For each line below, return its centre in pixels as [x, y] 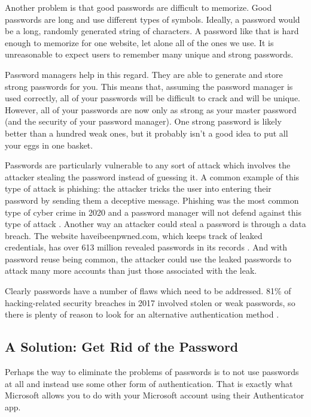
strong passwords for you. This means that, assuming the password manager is [149, 86]
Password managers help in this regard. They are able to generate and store [144, 74]
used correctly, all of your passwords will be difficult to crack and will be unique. [153, 98]
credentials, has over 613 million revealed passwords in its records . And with [146, 247]
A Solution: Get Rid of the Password [122, 347]
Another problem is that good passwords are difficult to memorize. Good [138, 7]
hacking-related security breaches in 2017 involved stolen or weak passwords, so [150, 302]
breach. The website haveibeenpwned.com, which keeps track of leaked [134, 235]
